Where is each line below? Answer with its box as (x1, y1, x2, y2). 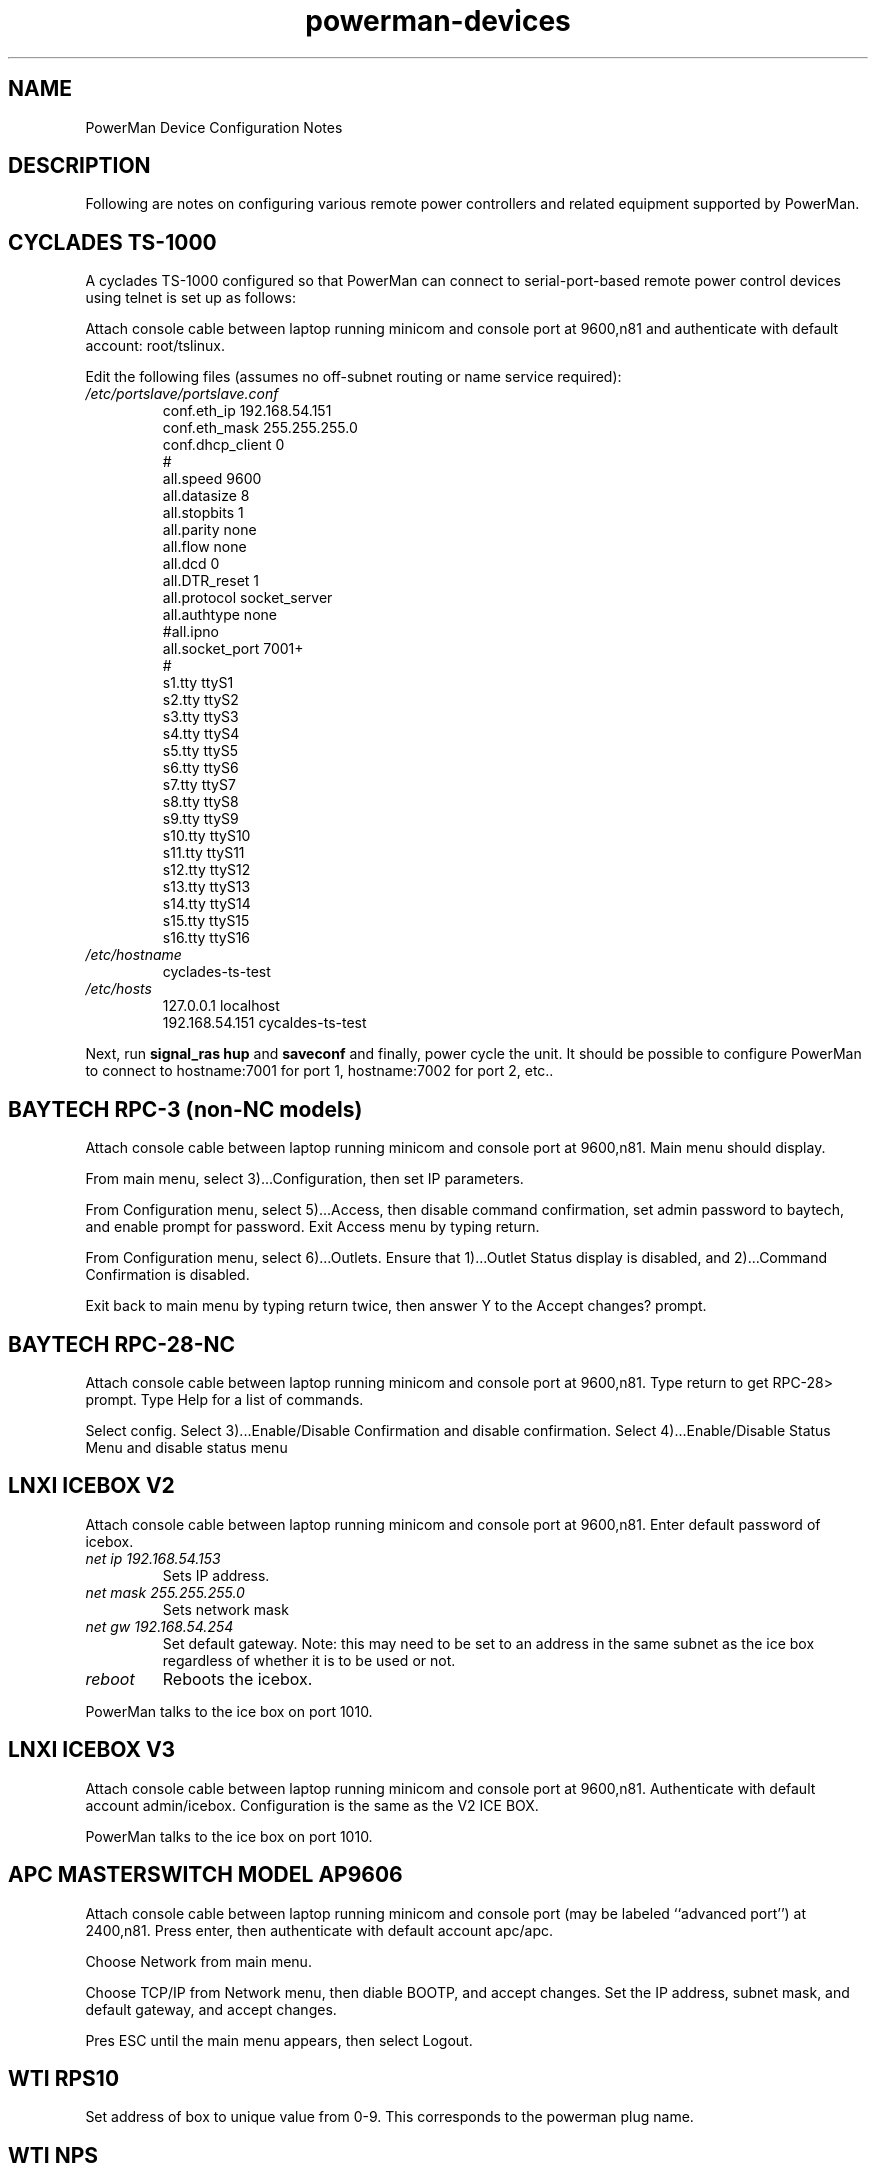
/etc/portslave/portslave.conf (85, 385, 279, 403)
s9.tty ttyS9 (162, 810, 239, 828)
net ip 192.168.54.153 (85, 1549, 221, 1567)
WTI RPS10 (8, 2065, 120, 2091)
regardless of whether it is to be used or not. (162, 1651, 456, 1669)
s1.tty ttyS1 (162, 674, 234, 692)
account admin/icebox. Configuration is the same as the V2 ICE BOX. (85, 1796, 539, 1814)
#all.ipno (162, 623, 219, 641)
